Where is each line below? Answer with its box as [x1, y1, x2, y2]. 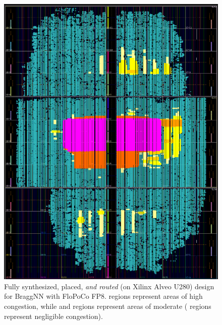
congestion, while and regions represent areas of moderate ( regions [4, 300, 211, 311]
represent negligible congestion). [4, 310, 103, 321]
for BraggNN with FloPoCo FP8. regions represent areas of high [4, 291, 203, 301]
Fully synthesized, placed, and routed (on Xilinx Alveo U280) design [4, 281, 214, 291]
